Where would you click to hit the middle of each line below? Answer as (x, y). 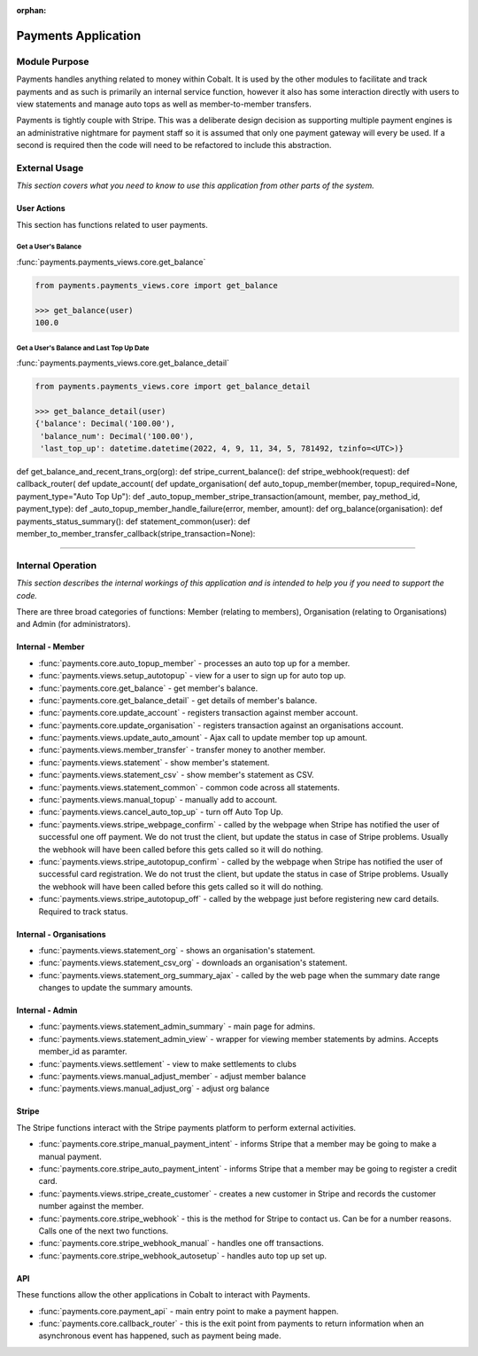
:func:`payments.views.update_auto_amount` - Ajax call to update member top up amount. (203, 738)
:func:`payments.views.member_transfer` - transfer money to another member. (182, 750)
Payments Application (79, 35)
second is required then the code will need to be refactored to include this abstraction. (174, 145)
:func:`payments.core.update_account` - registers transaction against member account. (198, 713)
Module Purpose (53, 61)
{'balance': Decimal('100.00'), (105, 424)
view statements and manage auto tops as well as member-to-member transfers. (164, 104)
